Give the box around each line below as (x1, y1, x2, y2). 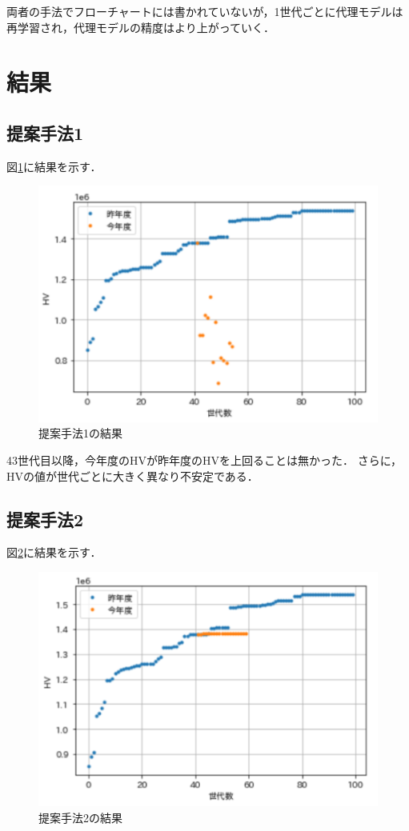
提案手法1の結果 (38, 425, 122, 441)
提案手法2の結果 (38, 809, 122, 825)
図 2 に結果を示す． (6, 544, 102, 561)
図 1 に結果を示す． (6, 158, 102, 174)
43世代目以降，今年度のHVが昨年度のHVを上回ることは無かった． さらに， (6, 452, 402, 469)
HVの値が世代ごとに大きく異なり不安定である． (6, 467, 259, 484)
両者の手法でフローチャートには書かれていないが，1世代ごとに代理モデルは (6, 3, 403, 19)
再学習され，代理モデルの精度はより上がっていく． (6, 18, 275, 35)
